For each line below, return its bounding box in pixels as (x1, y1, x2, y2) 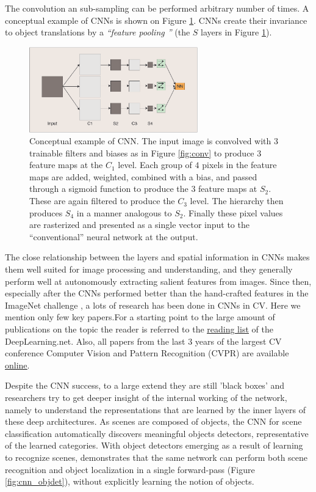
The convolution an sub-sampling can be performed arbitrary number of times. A (5, 2, 309, 14)
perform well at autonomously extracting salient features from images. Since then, (5, 274, 312, 287)
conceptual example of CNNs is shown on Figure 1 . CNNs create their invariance (5, 13, 307, 26)
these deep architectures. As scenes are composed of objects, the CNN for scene (5, 415, 302, 428)
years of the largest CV (195, 334, 282, 347)
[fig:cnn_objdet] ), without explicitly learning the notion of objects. (5, 475, 254, 488)
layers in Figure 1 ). (201, 26, 272, 39)
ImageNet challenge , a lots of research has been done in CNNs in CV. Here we (5, 298, 301, 311)
